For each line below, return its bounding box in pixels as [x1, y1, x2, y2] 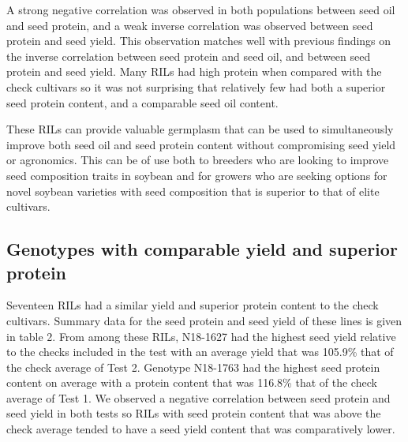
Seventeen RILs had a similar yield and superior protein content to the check [6, 297, 379, 313]
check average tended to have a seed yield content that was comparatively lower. [6, 421, 395, 437]
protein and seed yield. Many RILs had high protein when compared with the [6, 63, 382, 80]
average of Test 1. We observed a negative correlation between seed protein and [6, 389, 391, 406]
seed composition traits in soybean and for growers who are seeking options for [6, 167, 387, 183]
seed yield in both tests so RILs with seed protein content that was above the [6, 405, 381, 421]
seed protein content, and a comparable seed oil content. [6, 94, 279, 110]
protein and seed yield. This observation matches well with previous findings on [6, 32, 391, 49]
